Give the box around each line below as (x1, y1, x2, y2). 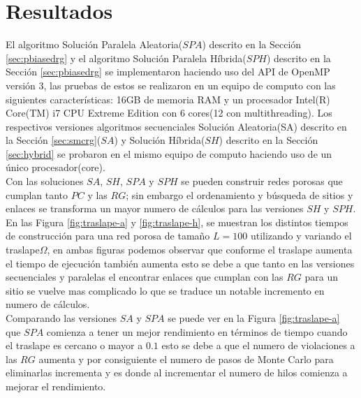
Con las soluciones (6, 174, 84, 189)
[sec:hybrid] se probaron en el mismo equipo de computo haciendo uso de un (6, 146, 332, 161)
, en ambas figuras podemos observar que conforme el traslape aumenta (47, 242, 353, 257)
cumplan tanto (6, 187, 68, 202)
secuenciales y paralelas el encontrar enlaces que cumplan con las (6, 270, 283, 284)
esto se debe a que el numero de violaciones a (161, 338, 355, 353)
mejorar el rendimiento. (6, 378, 106, 393)
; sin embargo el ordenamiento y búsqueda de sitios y (126, 187, 353, 202)
